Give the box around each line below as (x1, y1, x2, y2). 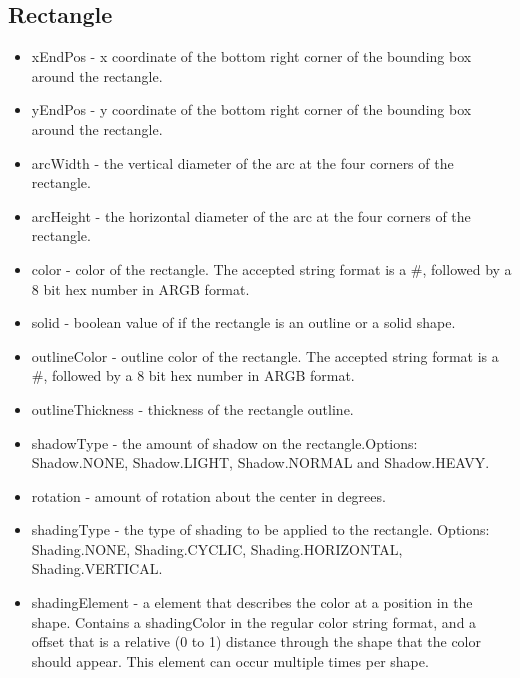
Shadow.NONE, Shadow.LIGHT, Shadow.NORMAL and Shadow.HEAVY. (31, 452, 490, 473)
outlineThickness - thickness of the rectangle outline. (31, 398, 354, 419)
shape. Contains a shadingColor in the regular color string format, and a (31, 611, 477, 632)
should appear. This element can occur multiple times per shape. (31, 650, 429, 671)
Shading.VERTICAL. (31, 558, 163, 579)
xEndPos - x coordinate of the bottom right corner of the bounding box (31, 46, 472, 67)
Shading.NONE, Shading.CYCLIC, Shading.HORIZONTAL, (31, 538, 403, 559)
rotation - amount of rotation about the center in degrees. (31, 485, 386, 506)
